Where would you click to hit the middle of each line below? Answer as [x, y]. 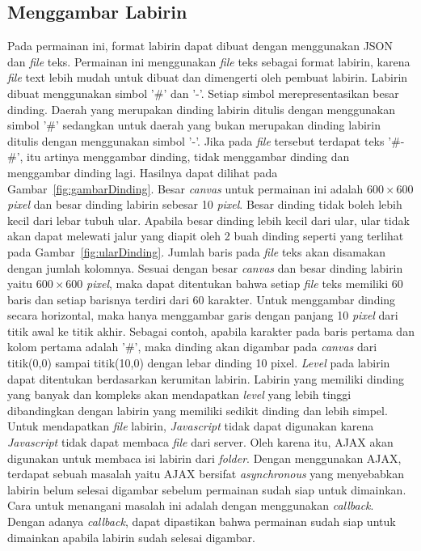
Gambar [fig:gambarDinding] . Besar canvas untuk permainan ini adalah [185, 188]
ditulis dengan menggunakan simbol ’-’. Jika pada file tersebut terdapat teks [196, 140]
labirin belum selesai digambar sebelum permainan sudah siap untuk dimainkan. [207, 489]
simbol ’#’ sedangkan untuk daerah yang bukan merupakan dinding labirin [194, 125]
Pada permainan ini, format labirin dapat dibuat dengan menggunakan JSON [200, 46]
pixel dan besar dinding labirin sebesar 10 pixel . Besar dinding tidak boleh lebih [205, 204]
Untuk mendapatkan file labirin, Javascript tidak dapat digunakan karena [191, 426]
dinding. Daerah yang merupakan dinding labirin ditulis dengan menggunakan [202, 109]
